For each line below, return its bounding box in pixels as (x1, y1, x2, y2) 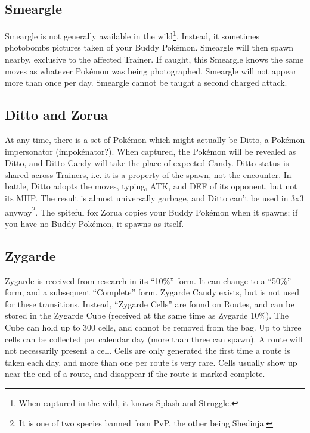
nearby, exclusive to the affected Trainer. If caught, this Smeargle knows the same (5, 53, 303, 66)
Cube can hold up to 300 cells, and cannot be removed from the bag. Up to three (5, 321, 302, 334)
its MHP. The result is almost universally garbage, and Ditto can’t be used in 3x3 (5, 192, 304, 204)
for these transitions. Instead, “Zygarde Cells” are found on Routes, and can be (5, 297, 294, 310)
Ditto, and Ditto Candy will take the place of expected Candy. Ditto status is (5, 157, 289, 169)
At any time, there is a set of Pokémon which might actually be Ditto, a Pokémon (5, 133, 305, 146)
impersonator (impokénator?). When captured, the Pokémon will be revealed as (5, 145, 296, 157)
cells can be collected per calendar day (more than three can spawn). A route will (5, 332, 303, 345)
